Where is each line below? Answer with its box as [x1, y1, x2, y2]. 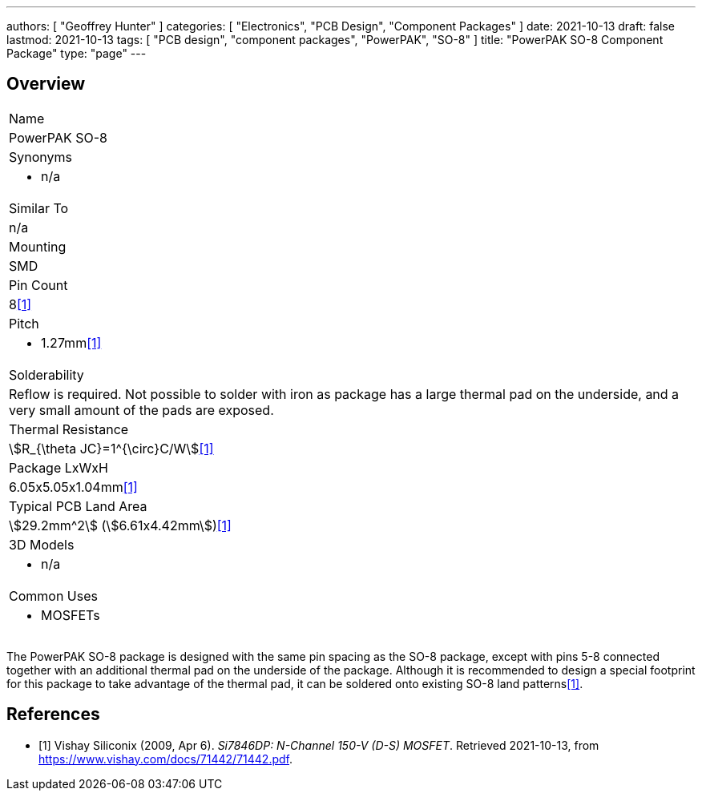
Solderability [9, 366, 84, 383]
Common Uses [9, 587, 98, 604]
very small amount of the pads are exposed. [9, 401, 274, 418]
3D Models [9, 536, 75, 553]
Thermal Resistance [9, 421, 129, 437]
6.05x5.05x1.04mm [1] [9, 478, 138, 495]
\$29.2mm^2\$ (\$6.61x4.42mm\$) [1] [9, 517, 232, 533]
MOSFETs [41, 606, 100, 623]
